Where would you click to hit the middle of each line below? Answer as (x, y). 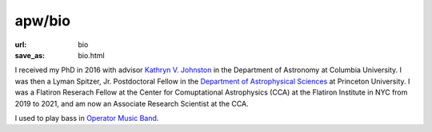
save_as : (30, 55)
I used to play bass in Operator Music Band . (87, 118)
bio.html (91, 55)
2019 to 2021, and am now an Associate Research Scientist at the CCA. (132, 103)
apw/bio (43, 21)
